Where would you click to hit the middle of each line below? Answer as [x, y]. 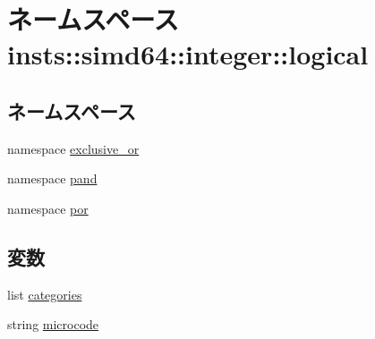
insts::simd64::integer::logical [188, 54]
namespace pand [52, 178]
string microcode [53, 324]
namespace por [48, 208]
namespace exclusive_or [73, 148]
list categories [45, 294]
